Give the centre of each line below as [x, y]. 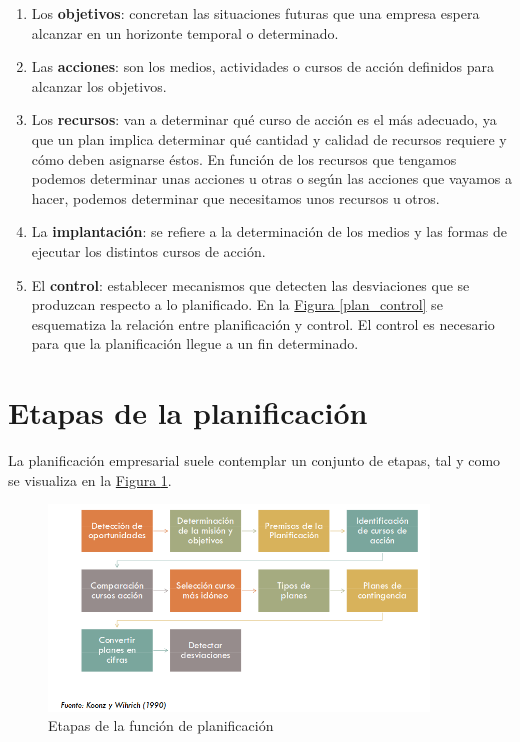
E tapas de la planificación [188, 412]
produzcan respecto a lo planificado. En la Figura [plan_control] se [237, 304]
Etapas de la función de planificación [161, 725]
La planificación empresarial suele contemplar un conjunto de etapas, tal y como [254, 460]
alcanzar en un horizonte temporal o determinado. [185, 32]
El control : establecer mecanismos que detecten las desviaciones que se [250, 284]
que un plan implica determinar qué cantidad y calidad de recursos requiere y [269, 138]
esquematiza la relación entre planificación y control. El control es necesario [263, 323]
